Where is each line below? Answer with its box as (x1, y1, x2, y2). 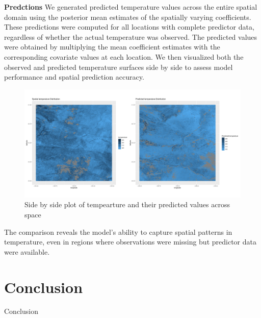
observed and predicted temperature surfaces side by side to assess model (4, 61, 233, 72)
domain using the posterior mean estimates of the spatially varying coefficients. (4, 11, 251, 22)
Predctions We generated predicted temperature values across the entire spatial (4, 2, 257, 12)
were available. (4, 246, 50, 257)
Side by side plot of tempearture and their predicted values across (24, 199, 230, 210)
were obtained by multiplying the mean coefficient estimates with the (4, 41, 220, 52)
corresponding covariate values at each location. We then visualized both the (4, 51, 244, 62)
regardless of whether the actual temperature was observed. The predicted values (4, 31, 257, 42)
